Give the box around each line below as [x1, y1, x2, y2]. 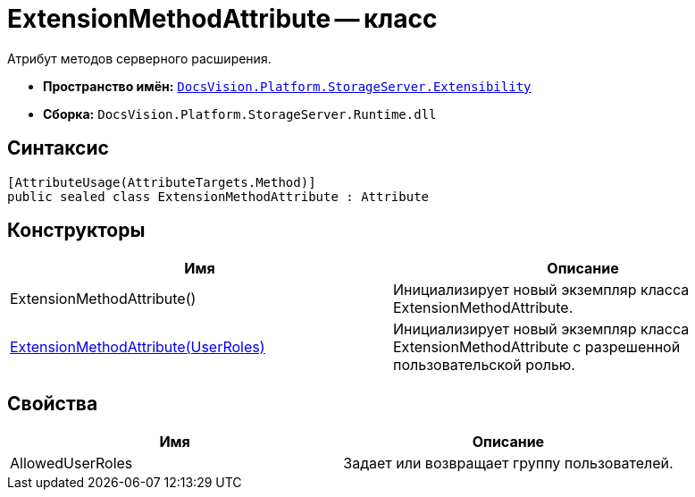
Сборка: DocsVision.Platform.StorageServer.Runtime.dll [43, 105, 437, 122]
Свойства [7, 392, 98, 415]
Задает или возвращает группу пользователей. [343, 454, 674, 473]
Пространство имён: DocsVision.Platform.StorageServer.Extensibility [43, 78, 532, 94]
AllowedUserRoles [10, 454, 133, 473]
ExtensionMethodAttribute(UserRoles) [10, 338, 265, 357]
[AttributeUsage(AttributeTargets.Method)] [7, 174, 316, 190]
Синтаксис [7, 137, 109, 160]
